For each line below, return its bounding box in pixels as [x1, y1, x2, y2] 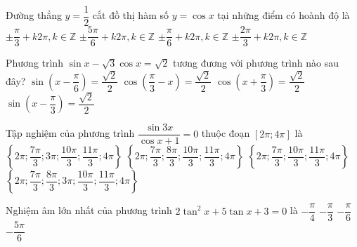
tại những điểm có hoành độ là [217, 8, 350, 22]
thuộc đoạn [201, 126, 250, 140]
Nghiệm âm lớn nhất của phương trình [6, 203, 172, 218]
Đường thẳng [6, 8, 62, 22]
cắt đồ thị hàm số [92, 8, 169, 22]
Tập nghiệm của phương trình [6, 126, 135, 140]
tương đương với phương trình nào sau [173, 55, 339, 70]
